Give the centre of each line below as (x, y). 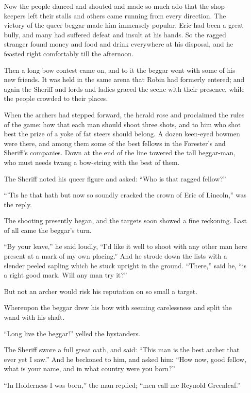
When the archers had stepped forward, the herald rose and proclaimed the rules (124, 114)
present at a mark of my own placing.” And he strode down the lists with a (116, 256)
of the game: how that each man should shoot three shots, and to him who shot (123, 124)
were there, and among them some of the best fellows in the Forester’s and (115, 143)
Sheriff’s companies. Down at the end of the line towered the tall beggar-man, (120, 153)
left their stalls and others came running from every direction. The (127, 15)
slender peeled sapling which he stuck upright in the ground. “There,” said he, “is (125, 265)
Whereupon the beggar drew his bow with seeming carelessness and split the (118, 307)
